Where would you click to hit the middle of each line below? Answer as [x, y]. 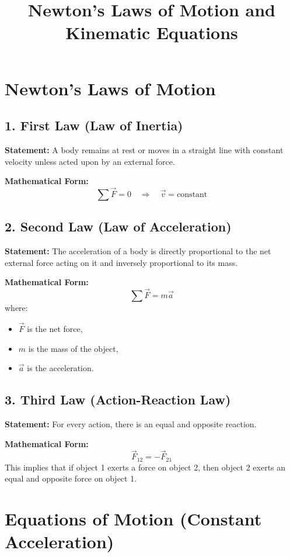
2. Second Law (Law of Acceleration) [118, 226]
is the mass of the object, [73, 348]
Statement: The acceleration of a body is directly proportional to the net [138, 251]
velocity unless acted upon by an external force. [90, 161]
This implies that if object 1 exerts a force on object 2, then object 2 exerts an [145, 467]
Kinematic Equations [152, 32]
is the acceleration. [60, 368]
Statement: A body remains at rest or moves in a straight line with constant [144, 149]
